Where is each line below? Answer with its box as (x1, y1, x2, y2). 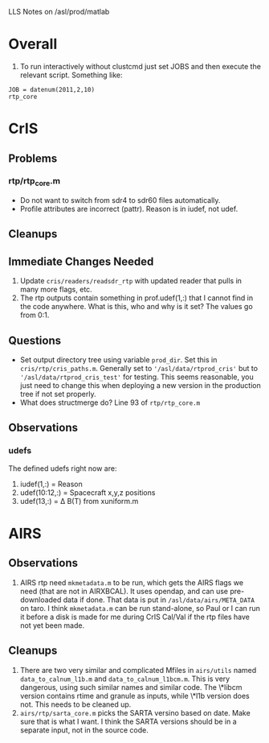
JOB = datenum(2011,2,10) (8, 85, 95, 93)
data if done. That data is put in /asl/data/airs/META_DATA (63, 595, 255, 605)
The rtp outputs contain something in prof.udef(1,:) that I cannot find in (19, 293, 254, 303)
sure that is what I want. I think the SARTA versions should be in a (19, 716, 237, 726)
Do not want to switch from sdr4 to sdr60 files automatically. (19, 196, 221, 205)
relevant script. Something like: (19, 70, 123, 80)
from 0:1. (19, 310, 50, 320)
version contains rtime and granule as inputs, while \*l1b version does (19, 691, 251, 700)
